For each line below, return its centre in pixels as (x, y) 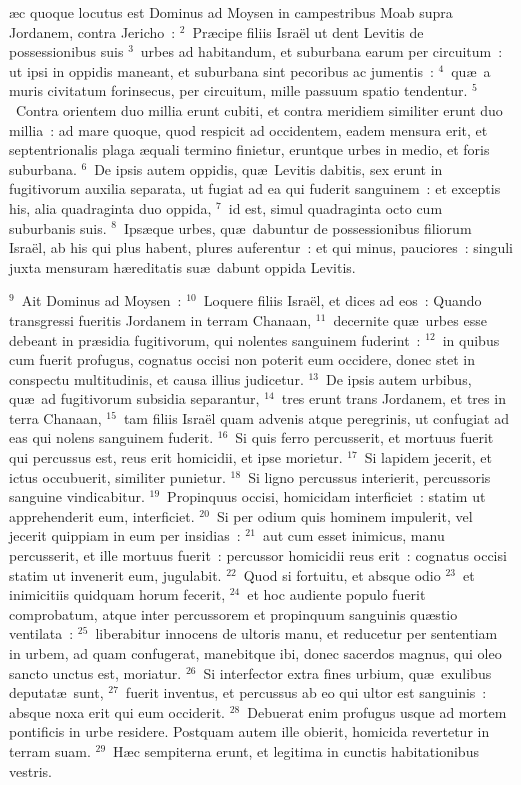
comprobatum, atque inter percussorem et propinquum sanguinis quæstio (233, 613)
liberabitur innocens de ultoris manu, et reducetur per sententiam (296, 633)
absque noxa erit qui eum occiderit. (117, 711)
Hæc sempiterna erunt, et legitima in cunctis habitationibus (296, 750)
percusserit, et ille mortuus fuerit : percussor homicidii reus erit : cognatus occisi (258, 555)
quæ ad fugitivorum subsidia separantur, (134, 398)
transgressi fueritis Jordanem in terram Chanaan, (160, 319)
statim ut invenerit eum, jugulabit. (115, 574)
